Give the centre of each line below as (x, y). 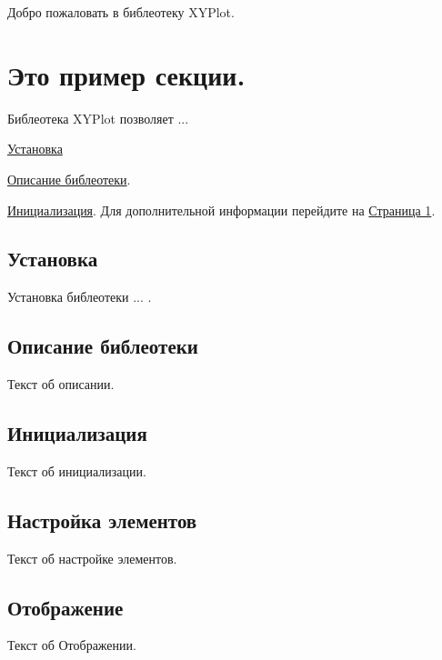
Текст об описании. (61, 384)
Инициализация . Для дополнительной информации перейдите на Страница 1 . (221, 210)
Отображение (65, 607)
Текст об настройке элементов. (92, 558)
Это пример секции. (126, 74)
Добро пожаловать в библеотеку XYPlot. (121, 12)
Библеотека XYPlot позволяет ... (98, 118)
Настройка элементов (102, 520)
